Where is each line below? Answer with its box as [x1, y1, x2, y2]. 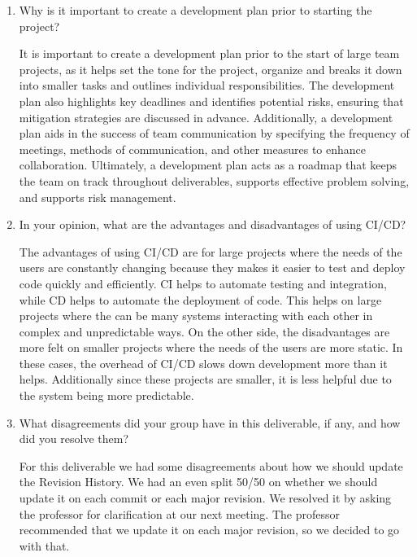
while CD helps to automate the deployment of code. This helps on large [19, 291, 382, 308]
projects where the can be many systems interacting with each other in [19, 307, 373, 324]
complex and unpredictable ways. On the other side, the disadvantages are [19, 322, 390, 340]
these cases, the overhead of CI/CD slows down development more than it [19, 354, 388, 371]
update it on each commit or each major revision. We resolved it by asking [19, 489, 392, 507]
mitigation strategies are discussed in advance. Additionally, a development [19, 108, 393, 125]
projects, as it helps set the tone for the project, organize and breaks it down [19, 60, 402, 77]
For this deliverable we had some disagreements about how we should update [19, 457, 403, 474]
